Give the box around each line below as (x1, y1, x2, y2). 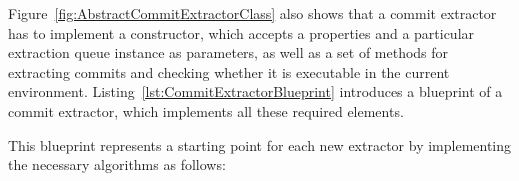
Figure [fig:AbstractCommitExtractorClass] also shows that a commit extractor (8, 3, 497, 23)
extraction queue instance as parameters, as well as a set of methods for (8, 42, 449, 63)
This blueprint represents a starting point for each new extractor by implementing (8, 134, 512, 155)
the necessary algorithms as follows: (8, 154, 226, 175)
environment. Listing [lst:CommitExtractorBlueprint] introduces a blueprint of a (8, 81, 503, 102)
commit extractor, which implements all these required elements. (8, 100, 404, 121)
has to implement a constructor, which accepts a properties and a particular (8, 22, 475, 43)
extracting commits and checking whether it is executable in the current (8, 61, 450, 82)
